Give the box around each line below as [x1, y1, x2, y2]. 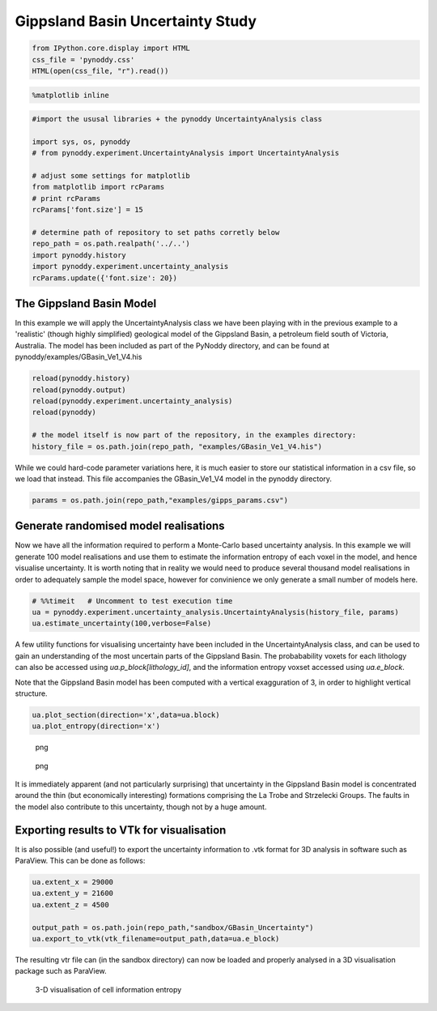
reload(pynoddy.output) [32, 385, 127, 395]
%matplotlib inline [32, 90, 109, 100]
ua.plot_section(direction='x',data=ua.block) [32, 710, 220, 719]
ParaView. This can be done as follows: [15, 855, 146, 866]
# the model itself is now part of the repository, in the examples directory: [32, 430, 357, 440]
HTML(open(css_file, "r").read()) [32, 66, 169, 75]
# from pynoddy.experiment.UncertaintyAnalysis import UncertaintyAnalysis [32, 148, 340, 158]
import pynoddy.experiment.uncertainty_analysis [32, 262, 229, 271]
